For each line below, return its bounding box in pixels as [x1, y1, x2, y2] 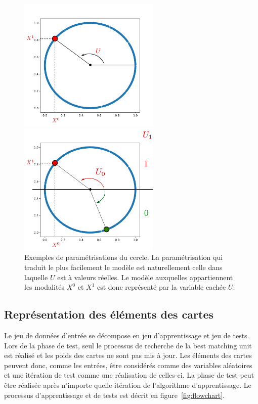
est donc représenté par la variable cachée [97, 282, 226, 292]
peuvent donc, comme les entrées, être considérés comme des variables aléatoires [4, 360, 252, 370]
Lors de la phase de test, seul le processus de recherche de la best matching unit [4, 340, 252, 350]
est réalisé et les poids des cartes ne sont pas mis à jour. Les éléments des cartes [4, 350, 252, 361]
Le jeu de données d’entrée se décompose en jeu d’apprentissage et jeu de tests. [4, 330, 249, 341]
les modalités [24, 282, 65, 292]
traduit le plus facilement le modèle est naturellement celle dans [24, 262, 223, 273]
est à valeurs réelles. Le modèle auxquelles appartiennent [57, 272, 233, 282]
